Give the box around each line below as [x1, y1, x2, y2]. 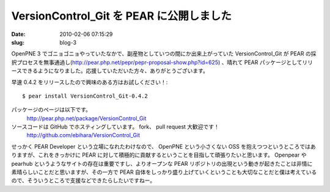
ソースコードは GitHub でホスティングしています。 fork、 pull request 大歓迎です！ [11, 123, 220, 130]
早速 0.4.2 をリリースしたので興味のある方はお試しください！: [11, 78, 168, 85]
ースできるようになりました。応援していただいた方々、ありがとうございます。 [11, 67, 209, 74]
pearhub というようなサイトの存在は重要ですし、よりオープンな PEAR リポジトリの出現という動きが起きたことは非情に [11, 160, 313, 167]
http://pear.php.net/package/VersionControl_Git [26, 115, 147, 122]
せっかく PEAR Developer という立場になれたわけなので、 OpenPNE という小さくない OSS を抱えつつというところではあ [11, 143, 316, 150]
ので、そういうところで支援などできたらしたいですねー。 [11, 177, 156, 184]
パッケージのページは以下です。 [11, 106, 92, 113]
